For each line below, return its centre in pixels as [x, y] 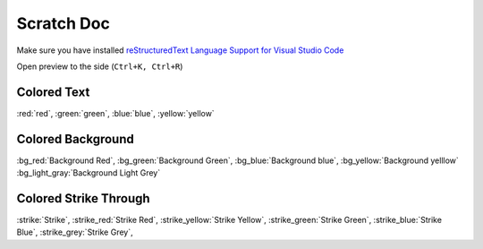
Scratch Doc [64, 23]
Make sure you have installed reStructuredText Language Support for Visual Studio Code [180, 50]
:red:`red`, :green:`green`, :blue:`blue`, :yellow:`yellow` [115, 113]
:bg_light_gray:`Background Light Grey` [89, 173]
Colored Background [75, 139]
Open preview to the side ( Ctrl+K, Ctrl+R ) [100, 66]
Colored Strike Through [84, 198]
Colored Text [53, 92]
